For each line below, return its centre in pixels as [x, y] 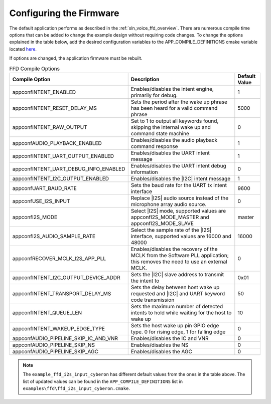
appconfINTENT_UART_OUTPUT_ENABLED [63, 156]
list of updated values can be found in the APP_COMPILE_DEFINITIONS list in [103, 381]
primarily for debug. [154, 95]
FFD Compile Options [35, 69]
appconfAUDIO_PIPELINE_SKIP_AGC [55, 351]
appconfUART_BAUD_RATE [45, 188]
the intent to [145, 281]
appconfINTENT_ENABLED [44, 92]
